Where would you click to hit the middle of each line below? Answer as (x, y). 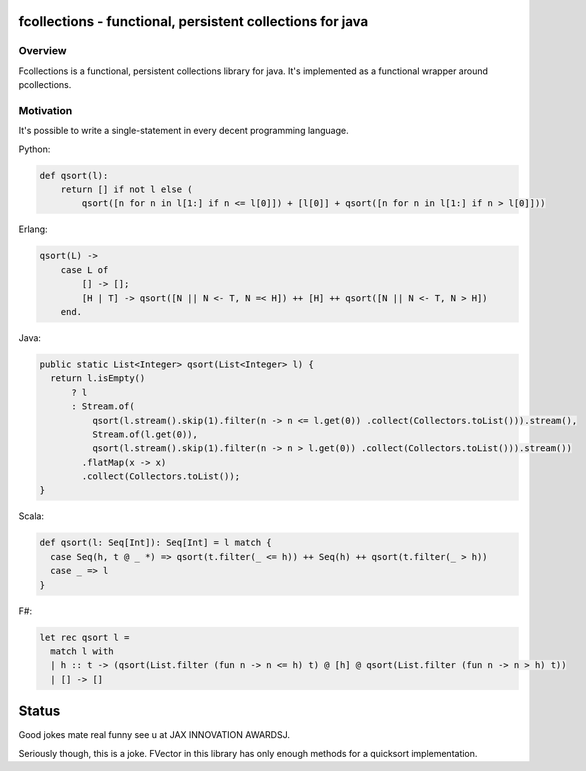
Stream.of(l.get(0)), (145, 434)
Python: (34, 149)
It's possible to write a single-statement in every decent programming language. (183, 131)
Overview (42, 51)
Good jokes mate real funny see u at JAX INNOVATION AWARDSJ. (154, 735)
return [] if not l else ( (127, 189)
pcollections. (45, 85)
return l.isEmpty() (98, 378)
